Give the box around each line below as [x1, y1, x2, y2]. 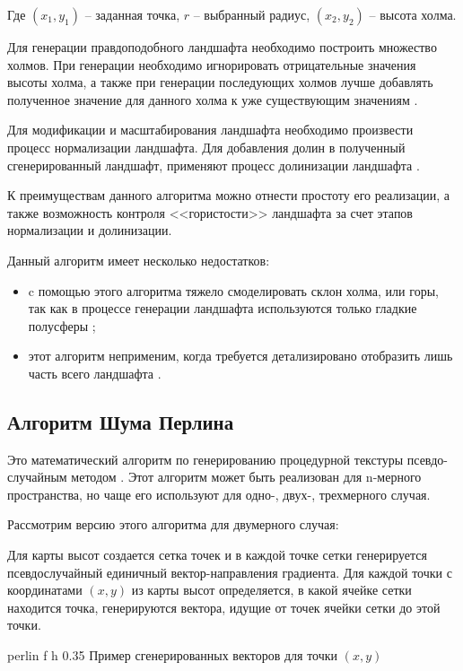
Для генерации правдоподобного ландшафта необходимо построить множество [7, 38, 437, 56]
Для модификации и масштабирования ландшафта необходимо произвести [7, 120, 414, 139]
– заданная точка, [84, 5, 180, 23]
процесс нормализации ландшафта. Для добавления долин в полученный [7, 137, 406, 156]
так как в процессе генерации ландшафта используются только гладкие [28, 299, 417, 318]
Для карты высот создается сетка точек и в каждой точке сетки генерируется [7, 545, 427, 564]
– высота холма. [369, 5, 457, 23]
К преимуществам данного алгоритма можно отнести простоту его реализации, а [7, 186, 450, 205]
